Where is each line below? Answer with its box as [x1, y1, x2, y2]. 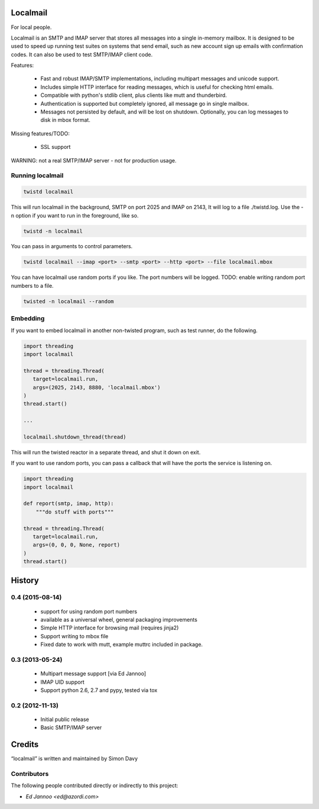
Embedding [11, 314, 45, 323]
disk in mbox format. [40, 116, 91, 124]
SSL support [40, 144, 71, 151]
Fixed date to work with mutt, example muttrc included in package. [40, 641, 203, 648]
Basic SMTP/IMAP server [40, 724, 102, 731]
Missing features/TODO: [11, 130, 70, 137]
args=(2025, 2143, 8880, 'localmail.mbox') [32, 384, 161, 391]
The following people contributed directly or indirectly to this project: [11, 782, 178, 789]
